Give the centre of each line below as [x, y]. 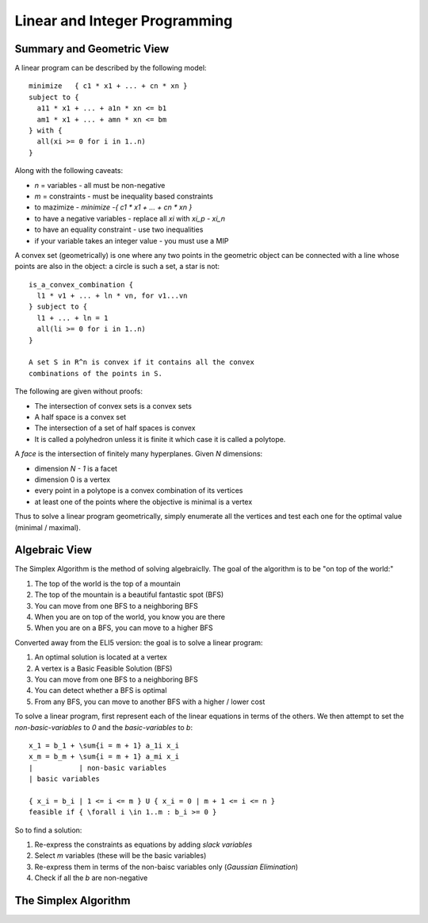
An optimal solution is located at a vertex [101, 657]
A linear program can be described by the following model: [111, 68]
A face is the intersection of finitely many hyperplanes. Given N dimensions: [139, 454]
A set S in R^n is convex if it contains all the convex [142, 362]
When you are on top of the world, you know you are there [130, 617]
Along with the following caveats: [69, 171]
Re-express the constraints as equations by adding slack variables [143, 844]
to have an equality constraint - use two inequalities [119, 229]
